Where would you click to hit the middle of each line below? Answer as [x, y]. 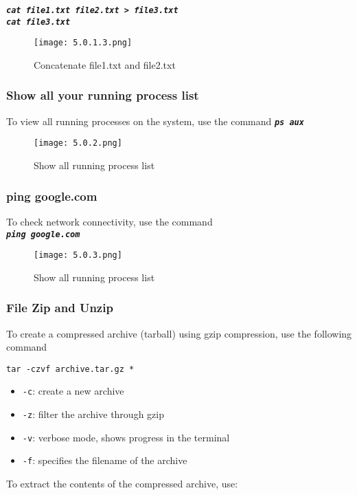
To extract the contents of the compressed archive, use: [122, 484]
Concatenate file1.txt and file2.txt [105, 64]
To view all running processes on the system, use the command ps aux [155, 121]
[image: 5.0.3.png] [78, 255]
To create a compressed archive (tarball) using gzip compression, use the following [179, 333]
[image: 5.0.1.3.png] [83, 43]
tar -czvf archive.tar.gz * [70, 369]
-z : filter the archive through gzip [93, 414]
